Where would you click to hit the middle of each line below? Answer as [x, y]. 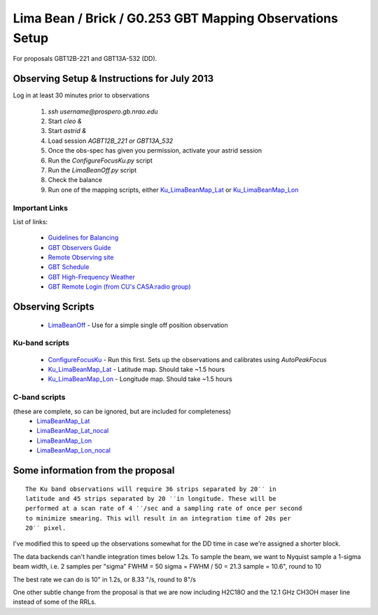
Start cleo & [65, 121]
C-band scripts [39, 397]
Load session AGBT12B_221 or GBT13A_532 [111, 141]
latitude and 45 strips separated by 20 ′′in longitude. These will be [151, 498]
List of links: [30, 221]
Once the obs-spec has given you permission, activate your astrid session [155, 151]
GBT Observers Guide [79, 247]
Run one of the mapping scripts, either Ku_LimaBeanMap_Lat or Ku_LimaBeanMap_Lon [173, 190]
